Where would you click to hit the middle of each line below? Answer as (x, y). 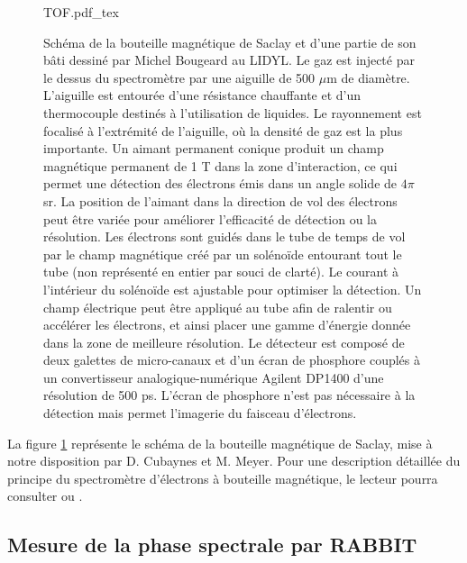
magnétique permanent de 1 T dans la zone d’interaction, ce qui (220, 165)
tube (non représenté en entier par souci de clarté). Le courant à (221, 272)
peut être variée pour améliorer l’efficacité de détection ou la (210, 218)
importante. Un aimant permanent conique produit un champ (214, 148)
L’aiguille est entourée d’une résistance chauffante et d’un (202, 95)
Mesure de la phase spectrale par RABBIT (212, 545)
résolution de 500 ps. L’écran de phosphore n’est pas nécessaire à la (229, 395)
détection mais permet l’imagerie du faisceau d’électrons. (200, 413)
